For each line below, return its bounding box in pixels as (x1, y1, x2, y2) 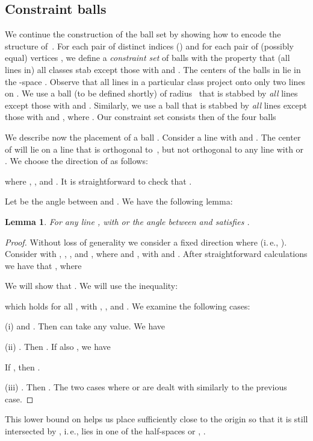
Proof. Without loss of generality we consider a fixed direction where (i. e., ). (5, 235, 287, 248)
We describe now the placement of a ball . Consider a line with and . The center (5, 130, 301, 143)
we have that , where (5, 259, 82, 271)
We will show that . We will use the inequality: (5, 279, 178, 292)
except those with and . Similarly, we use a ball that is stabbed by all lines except (5, 98, 307, 111)
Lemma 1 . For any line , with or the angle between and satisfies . (5, 215, 250, 227)
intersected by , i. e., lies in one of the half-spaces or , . (5, 425, 206, 437)
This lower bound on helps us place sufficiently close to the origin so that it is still (5, 413, 308, 425)
